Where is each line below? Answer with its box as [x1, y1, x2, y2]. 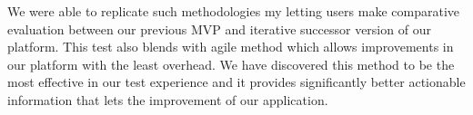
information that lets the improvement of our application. [7, 90, 328, 109]
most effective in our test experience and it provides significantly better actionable [7, 72, 466, 91]
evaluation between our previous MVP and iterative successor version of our [7, 19, 431, 38]
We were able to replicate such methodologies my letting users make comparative [7, 2, 459, 20]
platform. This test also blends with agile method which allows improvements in [7, 37, 454, 56]
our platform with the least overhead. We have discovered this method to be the [7, 54, 455, 73]
